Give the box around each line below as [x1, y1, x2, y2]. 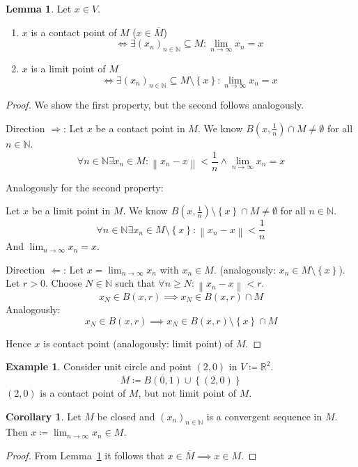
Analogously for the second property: [6, 180, 164, 194]
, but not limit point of [138, 386, 237, 400]
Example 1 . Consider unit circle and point [6, 359, 192, 374]
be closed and [97, 409, 155, 423]
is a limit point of [31, 61, 106, 75]
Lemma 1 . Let [6, 1, 72, 15]
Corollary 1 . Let [6, 409, 81, 423]
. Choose [45, 276, 82, 290]
